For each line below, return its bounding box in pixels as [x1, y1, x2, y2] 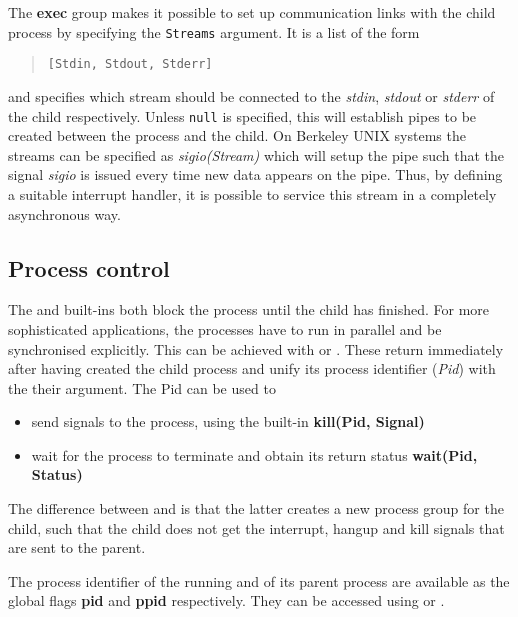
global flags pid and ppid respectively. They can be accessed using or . [8, 590, 445, 611]
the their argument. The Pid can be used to [8, 377, 276, 398]
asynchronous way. [8, 203, 121, 224]
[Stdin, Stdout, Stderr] [47, 57, 213, 72]
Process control [8, 252, 170, 283]
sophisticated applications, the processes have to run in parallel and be [8, 318, 442, 339]
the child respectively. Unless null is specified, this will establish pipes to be [8, 105, 477, 126]
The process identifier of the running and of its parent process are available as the [8, 570, 510, 591]
